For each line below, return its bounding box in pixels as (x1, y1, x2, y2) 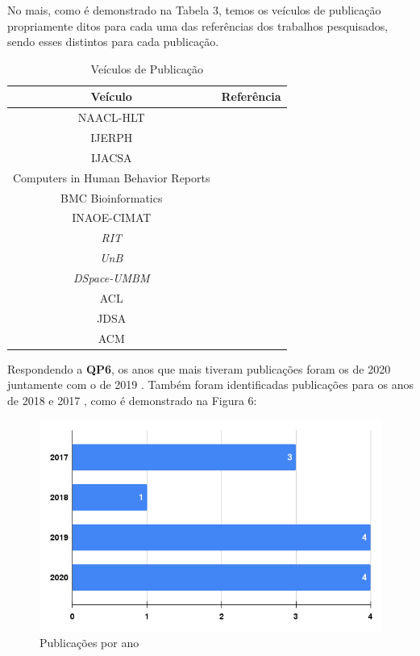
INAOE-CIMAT (72, 209, 152, 226)
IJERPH (90, 129, 133, 146)
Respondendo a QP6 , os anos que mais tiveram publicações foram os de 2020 (7, 360, 391, 377)
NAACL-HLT (77, 109, 145, 126)
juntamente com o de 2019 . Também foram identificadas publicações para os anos (7, 376, 414, 393)
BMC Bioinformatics (60, 189, 163, 206)
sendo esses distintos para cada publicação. (7, 33, 219, 50)
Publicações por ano (40, 634, 139, 651)
